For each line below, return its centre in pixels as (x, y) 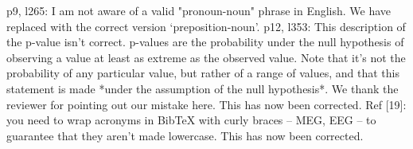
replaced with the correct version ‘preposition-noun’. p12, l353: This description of (206, 26)
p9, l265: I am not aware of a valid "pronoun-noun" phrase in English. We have (199, 10)
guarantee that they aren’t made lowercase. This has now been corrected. (185, 135)
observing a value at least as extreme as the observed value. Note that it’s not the (206, 57)
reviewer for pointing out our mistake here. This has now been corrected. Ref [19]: (206, 104)
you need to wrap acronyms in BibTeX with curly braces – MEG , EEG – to (191, 120)
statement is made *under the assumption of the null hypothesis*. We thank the (203, 88)
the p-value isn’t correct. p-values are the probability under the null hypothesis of (205, 42)
